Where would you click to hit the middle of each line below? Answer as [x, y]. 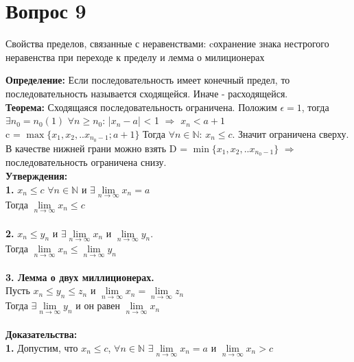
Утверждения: [37, 176]
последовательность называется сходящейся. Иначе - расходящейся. [147, 93]
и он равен [98, 305]
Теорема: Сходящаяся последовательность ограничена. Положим [141, 107]
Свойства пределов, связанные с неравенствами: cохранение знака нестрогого [167, 44]
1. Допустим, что [42, 347]
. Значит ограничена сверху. [291, 133]
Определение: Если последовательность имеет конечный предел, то [148, 80]
